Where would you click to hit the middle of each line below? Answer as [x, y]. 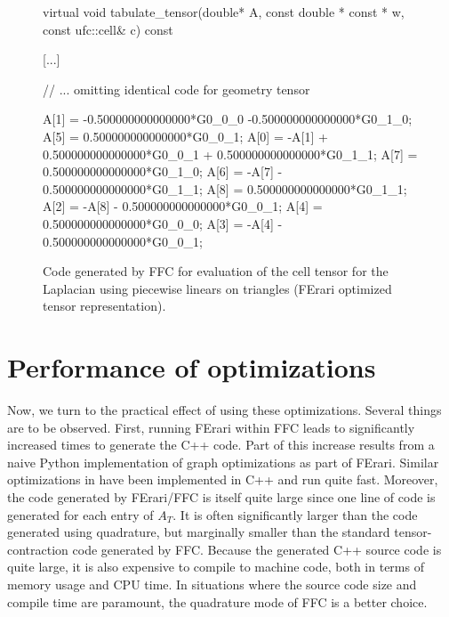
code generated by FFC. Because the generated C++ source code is [257, 549]
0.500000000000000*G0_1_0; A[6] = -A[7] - [163, 171]
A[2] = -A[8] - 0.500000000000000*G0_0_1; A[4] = [183, 206]
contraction [38, 549]
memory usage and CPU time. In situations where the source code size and [212, 584]
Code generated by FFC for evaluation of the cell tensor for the [216, 271]
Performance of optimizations [192, 367]
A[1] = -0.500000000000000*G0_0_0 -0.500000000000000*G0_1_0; [228, 119]
